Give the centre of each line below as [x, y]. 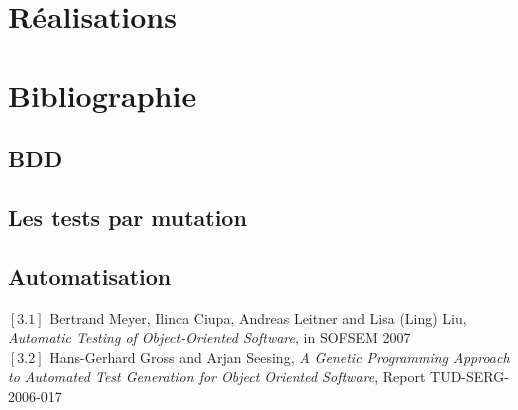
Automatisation [90, 275]
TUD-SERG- [469, 376]
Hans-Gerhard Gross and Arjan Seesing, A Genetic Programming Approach [279, 356]
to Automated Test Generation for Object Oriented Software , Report [217, 376]
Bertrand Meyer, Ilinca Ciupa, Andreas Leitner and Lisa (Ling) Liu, [258, 317]
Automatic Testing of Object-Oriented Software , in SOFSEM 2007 [209, 337]
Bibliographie [102, 94]
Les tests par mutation [127, 216]
